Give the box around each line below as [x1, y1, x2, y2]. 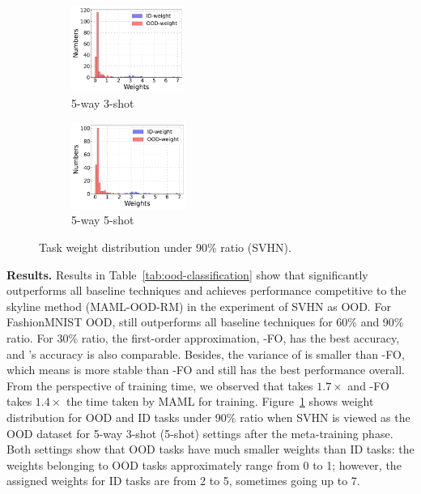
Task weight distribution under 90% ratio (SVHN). [39, 239, 291, 255]
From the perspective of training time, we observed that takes [6, 377, 313, 394]
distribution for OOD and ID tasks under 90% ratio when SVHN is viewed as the [6, 408, 410, 425]
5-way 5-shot [71, 211, 134, 228]
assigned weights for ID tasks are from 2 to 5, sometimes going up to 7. [6, 472, 360, 489]
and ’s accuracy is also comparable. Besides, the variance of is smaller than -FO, [6, 345, 405, 362]
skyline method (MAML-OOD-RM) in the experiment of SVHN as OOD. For [6, 297, 391, 314]
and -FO [347, 377, 389, 394]
